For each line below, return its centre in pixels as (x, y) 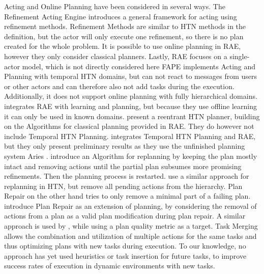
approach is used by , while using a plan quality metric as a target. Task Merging (131, 226)
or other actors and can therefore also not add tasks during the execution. (119, 86)
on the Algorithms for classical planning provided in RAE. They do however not (129, 126)
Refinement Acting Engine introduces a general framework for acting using (121, 16)
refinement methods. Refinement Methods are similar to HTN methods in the (125, 26)
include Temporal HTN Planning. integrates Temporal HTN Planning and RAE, (130, 136)
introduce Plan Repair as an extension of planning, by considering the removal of (130, 205)
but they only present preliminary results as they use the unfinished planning (125, 146)
